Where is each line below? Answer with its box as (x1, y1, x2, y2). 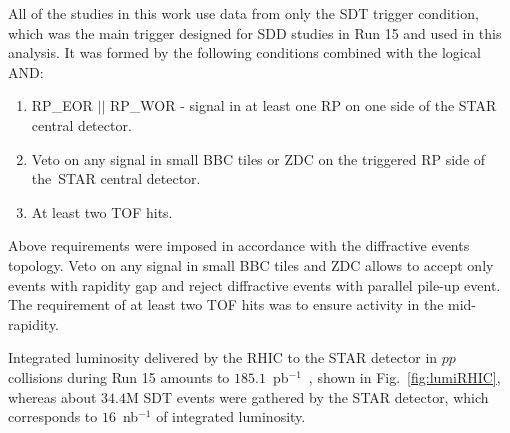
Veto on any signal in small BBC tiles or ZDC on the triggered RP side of (31, 148, 486, 169)
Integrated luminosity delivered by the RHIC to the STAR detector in (8, 347, 438, 368)
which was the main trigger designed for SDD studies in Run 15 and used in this (8, 22, 502, 43)
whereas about (8, 386, 97, 407)
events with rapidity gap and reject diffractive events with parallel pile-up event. (8, 274, 501, 295)
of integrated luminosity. (156, 406, 306, 427)
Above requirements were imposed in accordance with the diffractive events (8, 235, 470, 256)
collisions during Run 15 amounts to (8, 366, 230, 387)
